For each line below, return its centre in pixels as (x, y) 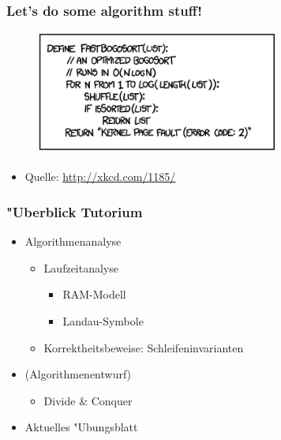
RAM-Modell (94, 294)
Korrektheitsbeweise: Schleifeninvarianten (144, 347)
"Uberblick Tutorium (75, 211)
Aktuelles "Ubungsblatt (81, 427)
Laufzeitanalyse (81, 267)
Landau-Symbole (103, 321)
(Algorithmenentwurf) (78, 374)
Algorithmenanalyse (73, 241)
